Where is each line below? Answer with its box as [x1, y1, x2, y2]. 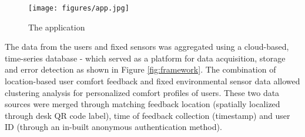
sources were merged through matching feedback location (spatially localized [5, 98, 280, 110]
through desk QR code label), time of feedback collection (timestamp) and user [5, 109, 290, 121]
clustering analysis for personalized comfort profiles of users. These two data [5, 86, 280, 98]
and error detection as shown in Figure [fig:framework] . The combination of [5, 63, 276, 76]
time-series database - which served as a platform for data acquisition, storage [5, 52, 286, 64]
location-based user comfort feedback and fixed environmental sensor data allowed [5, 75, 300, 87]
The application [28, 20, 85, 33]
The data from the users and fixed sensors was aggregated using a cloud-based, [5, 40, 289, 53]
